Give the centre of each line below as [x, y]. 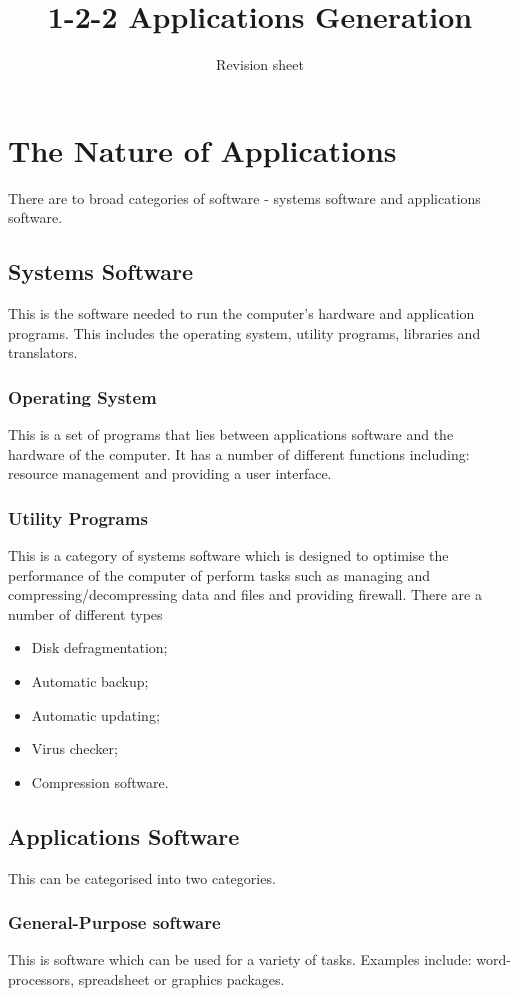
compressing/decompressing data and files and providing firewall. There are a [245, 594]
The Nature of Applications [202, 149]
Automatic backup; [90, 681]
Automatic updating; [95, 714]
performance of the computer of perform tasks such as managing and [219, 574]
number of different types [85, 613]
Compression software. [100, 781]
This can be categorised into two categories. [142, 877]
